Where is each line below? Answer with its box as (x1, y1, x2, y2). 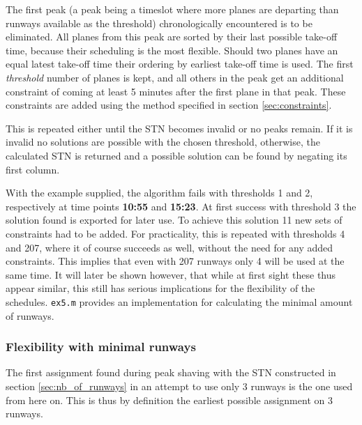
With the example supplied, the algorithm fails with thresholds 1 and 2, (6, 185, 313, 200)
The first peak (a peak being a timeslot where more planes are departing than (6, 2, 339, 16)
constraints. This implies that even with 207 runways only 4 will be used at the (6, 254, 345, 268)
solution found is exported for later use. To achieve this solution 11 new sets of (6, 212, 342, 227)
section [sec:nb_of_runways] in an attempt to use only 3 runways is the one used (6, 378, 353, 393)
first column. (6, 162, 60, 176)
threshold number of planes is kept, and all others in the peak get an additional (6, 70, 344, 84)
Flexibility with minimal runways (6, 338, 196, 355)
